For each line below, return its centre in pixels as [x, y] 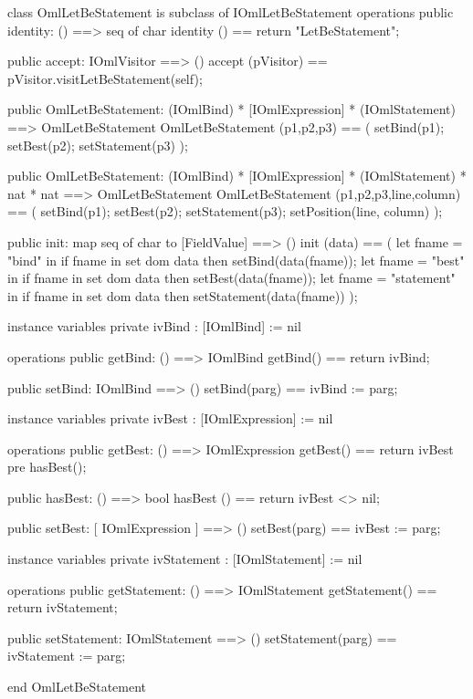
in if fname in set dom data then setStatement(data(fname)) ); [183, 295]
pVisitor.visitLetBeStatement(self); [105, 78]
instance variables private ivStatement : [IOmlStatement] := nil [185, 559]
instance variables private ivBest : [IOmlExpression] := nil [170, 418]
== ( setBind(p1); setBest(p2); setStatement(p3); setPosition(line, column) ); [225, 211]
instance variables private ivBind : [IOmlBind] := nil [154, 326]
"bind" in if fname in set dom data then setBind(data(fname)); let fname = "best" [236, 260]
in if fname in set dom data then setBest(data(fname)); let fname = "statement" [231, 278]
